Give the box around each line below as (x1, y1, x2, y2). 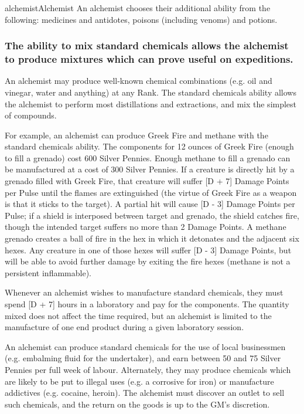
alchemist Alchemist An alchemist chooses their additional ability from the (5, 2, 271, 13)
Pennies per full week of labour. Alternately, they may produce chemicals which (5, 363, 291, 375)
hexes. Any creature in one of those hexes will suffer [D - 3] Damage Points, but (5, 243, 292, 256)
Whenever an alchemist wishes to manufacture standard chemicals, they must (5, 286, 283, 298)
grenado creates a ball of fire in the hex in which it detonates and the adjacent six (5, 232, 299, 245)
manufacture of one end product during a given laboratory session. (5, 321, 244, 333)
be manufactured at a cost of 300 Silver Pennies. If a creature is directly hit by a (5, 163, 295, 175)
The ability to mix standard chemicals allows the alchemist (5, 38, 289, 53)
